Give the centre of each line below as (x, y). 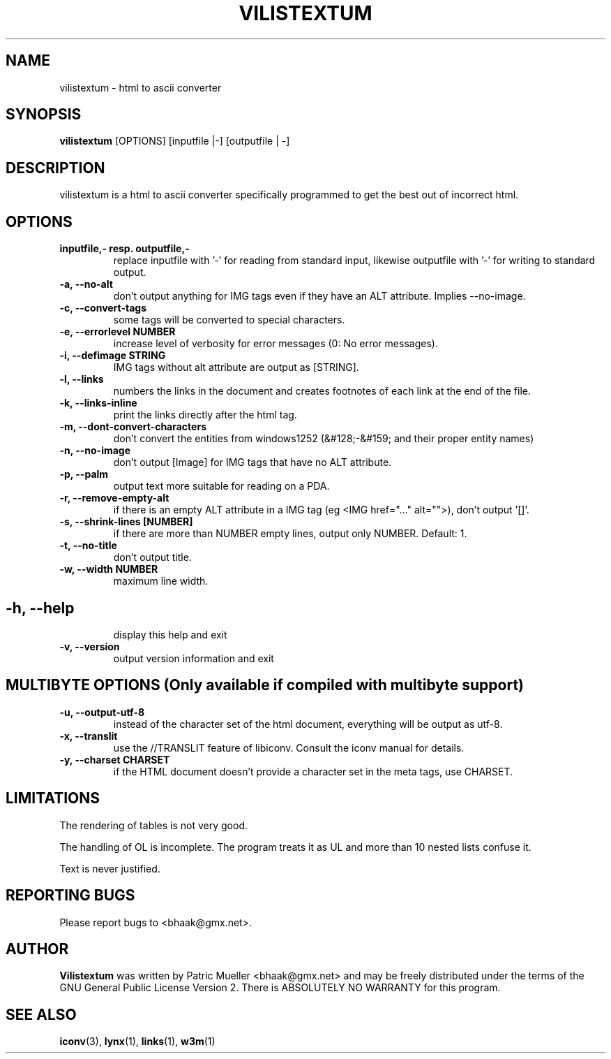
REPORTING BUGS (70, 896)
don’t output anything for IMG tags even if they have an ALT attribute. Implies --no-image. (319, 296)
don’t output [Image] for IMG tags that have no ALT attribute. (252, 462)
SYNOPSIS (44, 115)
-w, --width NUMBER (109, 569)
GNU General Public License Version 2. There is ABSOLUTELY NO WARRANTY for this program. (280, 988)
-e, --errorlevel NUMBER (118, 332)
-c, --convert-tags (103, 308)
